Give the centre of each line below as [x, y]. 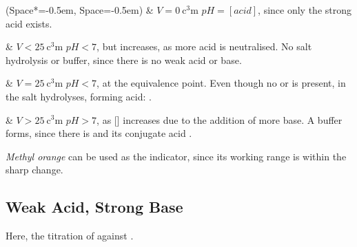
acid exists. [29, 23]
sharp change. [34, 170]
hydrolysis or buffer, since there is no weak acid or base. [124, 60]
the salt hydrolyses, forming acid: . [79, 96]
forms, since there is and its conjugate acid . [99, 133]
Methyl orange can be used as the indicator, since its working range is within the [176, 156]
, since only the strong [305, 10]
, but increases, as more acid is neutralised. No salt [204, 46]
